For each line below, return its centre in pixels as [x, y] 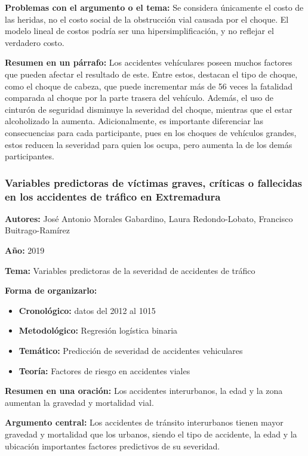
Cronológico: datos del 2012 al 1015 [87, 310]
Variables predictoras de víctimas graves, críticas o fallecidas [153, 182]
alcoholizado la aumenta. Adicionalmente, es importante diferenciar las [134, 121]
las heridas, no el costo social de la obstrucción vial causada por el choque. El [147, 19]
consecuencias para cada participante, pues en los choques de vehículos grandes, [151, 132]
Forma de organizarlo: [51, 290]
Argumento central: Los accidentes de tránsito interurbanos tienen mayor [144, 422]
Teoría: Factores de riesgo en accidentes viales [104, 370]
